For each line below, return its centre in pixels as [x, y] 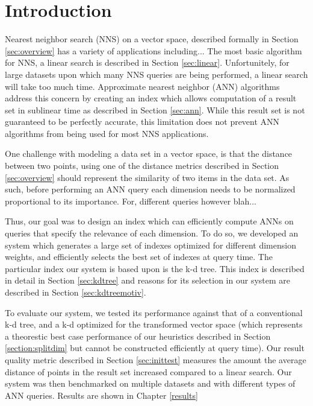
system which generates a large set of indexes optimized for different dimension [150, 245]
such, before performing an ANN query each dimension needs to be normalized [150, 189]
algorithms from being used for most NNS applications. [107, 133]
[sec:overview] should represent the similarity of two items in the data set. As [147, 177]
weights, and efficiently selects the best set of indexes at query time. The [139, 257]
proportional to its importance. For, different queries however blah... [131, 201]
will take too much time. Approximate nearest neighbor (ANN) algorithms [142, 86]
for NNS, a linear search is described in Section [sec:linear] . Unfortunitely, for [147, 62]
